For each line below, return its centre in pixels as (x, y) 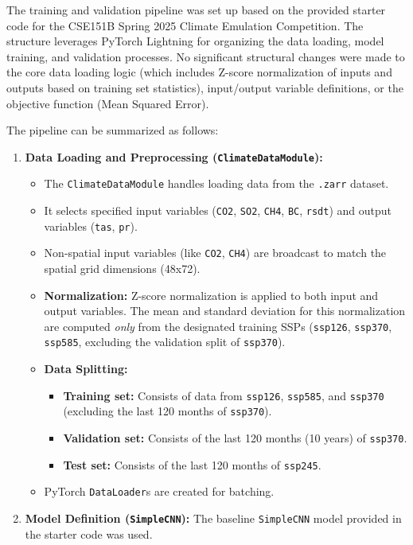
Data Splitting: (86, 369)
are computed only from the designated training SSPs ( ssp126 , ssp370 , (218, 326)
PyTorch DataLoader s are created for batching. (159, 491)
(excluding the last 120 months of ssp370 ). (168, 411)
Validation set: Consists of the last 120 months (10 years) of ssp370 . (235, 438)
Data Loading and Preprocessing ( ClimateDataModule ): (174, 156)
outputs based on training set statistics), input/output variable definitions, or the (205, 87)
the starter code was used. (89, 533)
